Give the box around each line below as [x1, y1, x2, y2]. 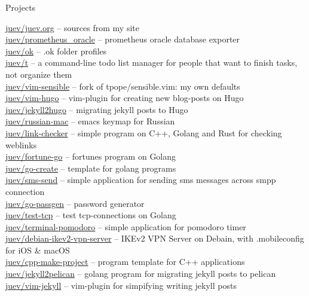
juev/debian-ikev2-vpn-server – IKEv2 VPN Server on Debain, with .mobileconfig [5, 232, 304, 245]
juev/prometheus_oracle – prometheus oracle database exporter [5, 33, 240, 45]
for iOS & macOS [5, 243, 70, 256]
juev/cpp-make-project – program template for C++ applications [5, 255, 245, 268]
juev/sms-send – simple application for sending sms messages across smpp [5, 173, 276, 186]
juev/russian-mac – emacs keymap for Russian [5, 115, 175, 127]
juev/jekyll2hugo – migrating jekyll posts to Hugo [5, 103, 188, 115]
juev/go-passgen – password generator [5, 197, 145, 209]
